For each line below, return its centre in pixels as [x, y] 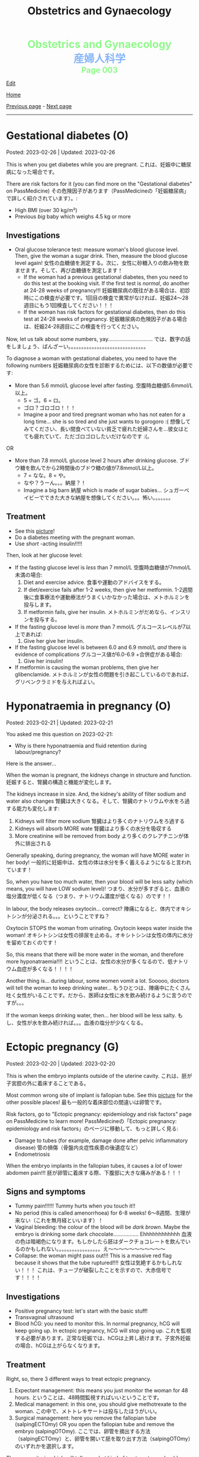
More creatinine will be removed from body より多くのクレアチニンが [99, 835]
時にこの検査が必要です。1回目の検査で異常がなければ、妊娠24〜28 [106, 298]
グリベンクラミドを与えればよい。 [56, 682]
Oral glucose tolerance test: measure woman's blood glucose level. [97, 249]
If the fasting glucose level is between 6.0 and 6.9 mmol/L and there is [100, 647]
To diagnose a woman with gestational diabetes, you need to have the [91, 358]
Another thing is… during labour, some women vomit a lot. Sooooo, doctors [98, 980]
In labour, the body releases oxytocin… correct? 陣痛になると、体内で [91, 909]
